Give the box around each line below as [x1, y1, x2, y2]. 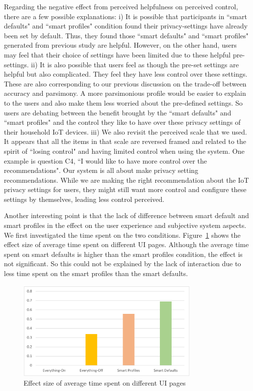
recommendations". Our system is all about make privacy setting [4, 165, 199, 175]
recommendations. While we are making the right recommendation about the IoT [4, 174, 249, 185]
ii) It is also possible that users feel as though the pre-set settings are [31, 59, 239, 69]
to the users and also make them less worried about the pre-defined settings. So [4, 97, 243, 108]
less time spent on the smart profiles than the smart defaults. [4, 268, 188, 279]
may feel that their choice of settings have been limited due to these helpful [4, 49, 231, 59]
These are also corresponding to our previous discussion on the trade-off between [4, 78, 247, 88]
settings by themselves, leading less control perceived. [4, 194, 165, 204]
